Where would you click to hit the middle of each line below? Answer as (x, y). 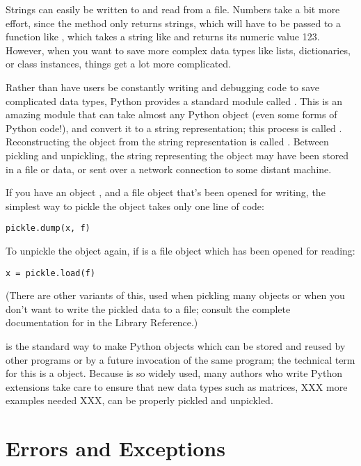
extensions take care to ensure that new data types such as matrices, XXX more (177, 386)
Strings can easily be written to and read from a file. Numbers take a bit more (173, 9)
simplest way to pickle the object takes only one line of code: (135, 206)
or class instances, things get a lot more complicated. (118, 64)
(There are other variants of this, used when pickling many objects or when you (175, 295)
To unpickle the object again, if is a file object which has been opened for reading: (180, 250)
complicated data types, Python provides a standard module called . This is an (174, 101)
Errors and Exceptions (115, 448)
